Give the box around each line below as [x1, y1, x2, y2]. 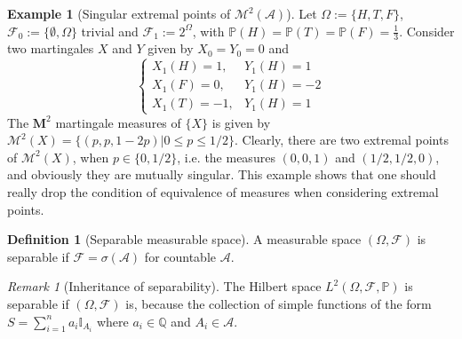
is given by [211, 113, 271, 131]
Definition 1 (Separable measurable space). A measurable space [7, 230, 362, 248]
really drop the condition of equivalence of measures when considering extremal [7, 182, 439, 201]
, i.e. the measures [177, 147, 275, 166]
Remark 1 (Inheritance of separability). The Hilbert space [7, 277, 322, 296]
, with [192, 21, 225, 40]
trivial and [81, 21, 139, 40]
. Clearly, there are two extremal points [234, 130, 449, 149]
